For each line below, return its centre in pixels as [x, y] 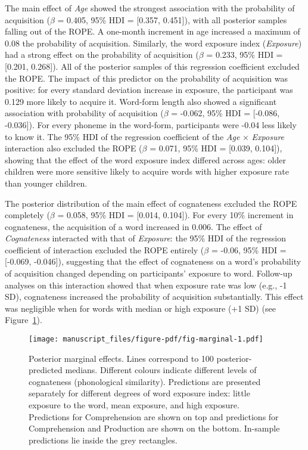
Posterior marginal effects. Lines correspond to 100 [121, 358]
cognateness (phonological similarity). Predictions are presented [145, 381]
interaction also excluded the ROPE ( [74, 148]
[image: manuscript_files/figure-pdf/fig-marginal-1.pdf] [146, 339]
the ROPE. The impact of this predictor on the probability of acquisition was [147, 78]
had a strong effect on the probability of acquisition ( [102, 55]
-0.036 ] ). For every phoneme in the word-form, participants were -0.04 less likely [151, 124]
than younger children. [46, 183]
